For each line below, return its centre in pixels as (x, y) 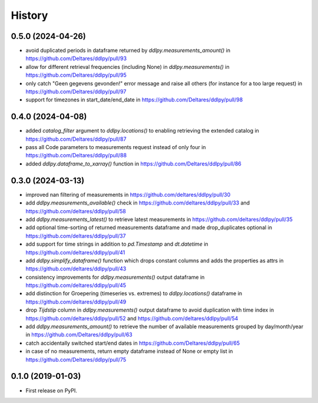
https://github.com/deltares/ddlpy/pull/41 (75, 252)
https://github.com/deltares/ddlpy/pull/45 (76, 285)
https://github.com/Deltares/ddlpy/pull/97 (76, 92)
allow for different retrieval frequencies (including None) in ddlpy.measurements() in (127, 67)
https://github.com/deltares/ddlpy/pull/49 (76, 302)
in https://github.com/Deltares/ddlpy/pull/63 (79, 335)
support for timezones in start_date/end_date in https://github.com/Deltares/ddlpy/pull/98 (134, 100)
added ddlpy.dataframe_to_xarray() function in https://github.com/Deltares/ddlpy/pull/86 (133, 163)
